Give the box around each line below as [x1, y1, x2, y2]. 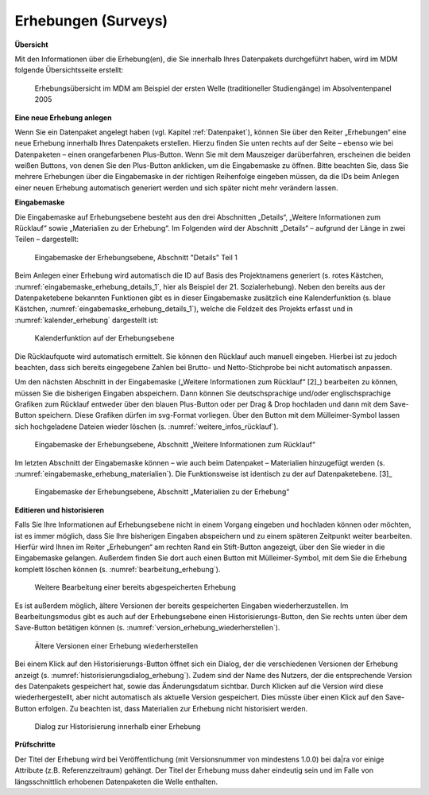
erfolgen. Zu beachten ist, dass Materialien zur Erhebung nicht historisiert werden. [38, 703, 308, 713]
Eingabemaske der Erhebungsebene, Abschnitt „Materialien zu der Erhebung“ [34, 487, 290, 497]
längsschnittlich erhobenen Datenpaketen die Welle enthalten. [14, 777, 218, 786]
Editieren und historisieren [14, 505, 105, 515]
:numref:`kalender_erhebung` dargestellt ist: [14, 315, 159, 325]
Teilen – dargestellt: [14, 235, 79, 244]
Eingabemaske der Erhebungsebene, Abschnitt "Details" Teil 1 [34, 252, 238, 262]
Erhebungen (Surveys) [14, 12, 168, 29]
